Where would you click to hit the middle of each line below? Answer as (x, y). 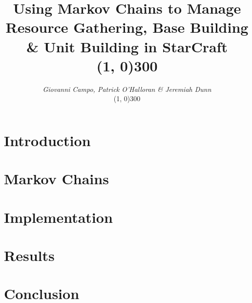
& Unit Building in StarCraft (127, 46)
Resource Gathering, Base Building (127, 27)
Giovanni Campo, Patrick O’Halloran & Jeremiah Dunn (127, 89)
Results (29, 255)
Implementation (58, 217)
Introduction (47, 140)
